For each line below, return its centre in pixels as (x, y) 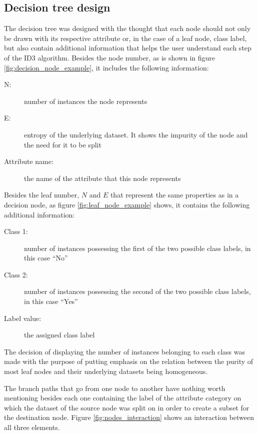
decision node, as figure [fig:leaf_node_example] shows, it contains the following (127, 204)
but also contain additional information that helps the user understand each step (128, 48)
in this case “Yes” (51, 301)
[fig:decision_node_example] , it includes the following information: (106, 67)
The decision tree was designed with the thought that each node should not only (127, 28)
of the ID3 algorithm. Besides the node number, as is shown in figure (110, 57)
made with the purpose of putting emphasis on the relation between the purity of (129, 361)
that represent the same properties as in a (174, 195)
